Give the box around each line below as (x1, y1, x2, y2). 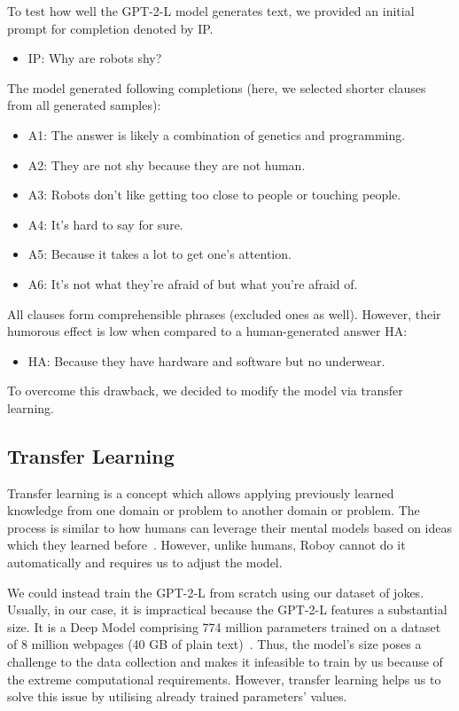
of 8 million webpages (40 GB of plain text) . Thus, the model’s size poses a (7, 635, 422, 653)
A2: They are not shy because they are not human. (27, 155, 306, 174)
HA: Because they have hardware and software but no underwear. (27, 351, 385, 370)
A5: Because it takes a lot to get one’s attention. (27, 245, 292, 263)
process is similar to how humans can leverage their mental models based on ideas (7, 518, 452, 536)
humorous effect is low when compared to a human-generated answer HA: (7, 322, 408, 340)
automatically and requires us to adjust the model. (7, 553, 283, 572)
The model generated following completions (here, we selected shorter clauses (7, 78, 426, 97)
